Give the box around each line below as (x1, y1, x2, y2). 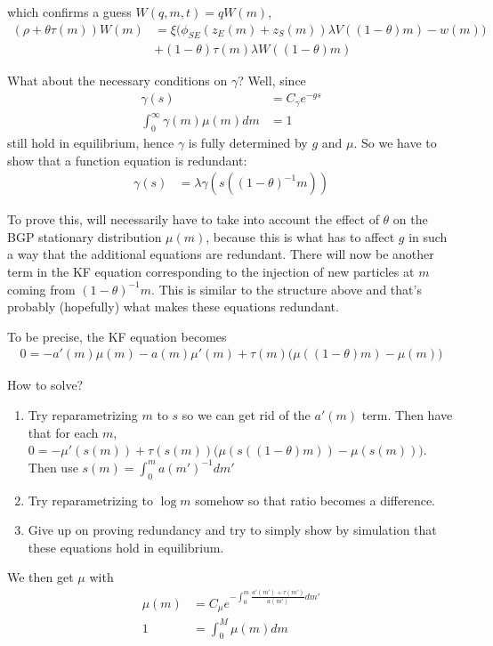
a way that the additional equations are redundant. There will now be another (7, 245, 434, 263)
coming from (7, 279, 76, 298)
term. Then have (361, 405, 453, 424)
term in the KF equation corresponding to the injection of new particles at (7, 262, 415, 280)
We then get (7, 568, 74, 586)
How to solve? (7, 375, 84, 394)
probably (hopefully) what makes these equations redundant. (7, 297, 339, 316)
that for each (28, 423, 99, 441)
